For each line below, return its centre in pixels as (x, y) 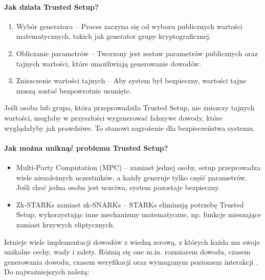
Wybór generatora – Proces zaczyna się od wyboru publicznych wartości (129, 26)
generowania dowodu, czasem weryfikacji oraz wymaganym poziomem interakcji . (131, 261)
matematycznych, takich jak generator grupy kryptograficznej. (114, 36)
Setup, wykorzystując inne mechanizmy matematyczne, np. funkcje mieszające (139, 214)
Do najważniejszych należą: (47, 272)
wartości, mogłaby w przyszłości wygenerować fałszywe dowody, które (113, 117)
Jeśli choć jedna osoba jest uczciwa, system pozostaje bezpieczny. (118, 187)
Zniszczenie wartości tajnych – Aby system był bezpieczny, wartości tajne (131, 80)
